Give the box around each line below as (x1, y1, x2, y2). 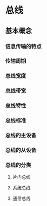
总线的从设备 (5, 146, 37, 153)
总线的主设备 (5, 132, 37, 139)
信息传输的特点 (5, 43, 42, 50)
